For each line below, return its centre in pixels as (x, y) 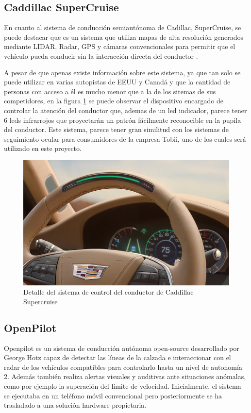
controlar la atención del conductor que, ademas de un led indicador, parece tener (125, 110)
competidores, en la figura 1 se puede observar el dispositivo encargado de (114, 101)
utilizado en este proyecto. (43, 148)
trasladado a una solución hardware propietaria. (75, 405)
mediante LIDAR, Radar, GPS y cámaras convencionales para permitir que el (120, 46)
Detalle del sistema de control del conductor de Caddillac (109, 292)
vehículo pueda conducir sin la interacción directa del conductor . (101, 56)
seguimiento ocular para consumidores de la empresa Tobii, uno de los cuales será (125, 139)
